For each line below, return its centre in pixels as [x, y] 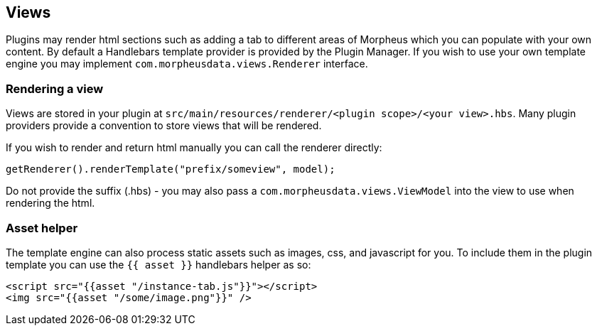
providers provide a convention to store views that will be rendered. [164, 126]
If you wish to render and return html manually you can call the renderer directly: [194, 148]
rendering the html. [50, 203]
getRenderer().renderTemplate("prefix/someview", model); [171, 169]
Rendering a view [55, 88]
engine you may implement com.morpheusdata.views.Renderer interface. [187, 64]
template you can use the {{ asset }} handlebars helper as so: [158, 264]
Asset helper [42, 228]
